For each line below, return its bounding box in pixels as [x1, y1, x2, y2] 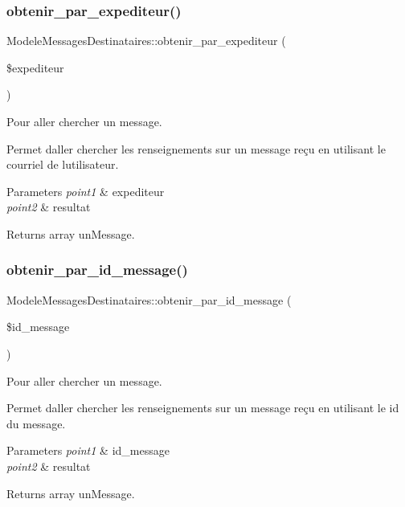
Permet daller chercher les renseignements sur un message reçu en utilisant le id [6, 399, 399, 416]
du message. [6, 415, 66, 431]
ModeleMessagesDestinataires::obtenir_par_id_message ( [6, 291, 292, 308]
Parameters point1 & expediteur [6, 182, 165, 199]
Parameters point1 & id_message [6, 442, 170, 459]
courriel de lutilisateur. [6, 156, 119, 173]
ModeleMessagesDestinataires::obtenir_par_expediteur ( [6, 32, 286, 49]
